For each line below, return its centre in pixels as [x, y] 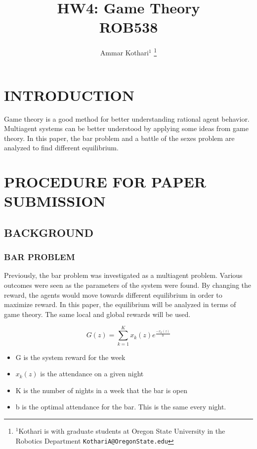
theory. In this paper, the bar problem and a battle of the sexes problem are [119, 138]
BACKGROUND [49, 232]
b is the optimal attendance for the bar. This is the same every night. [121, 407]
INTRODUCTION [69, 95]
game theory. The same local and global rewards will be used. [97, 314]
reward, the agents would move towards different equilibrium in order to [113, 294]
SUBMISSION [55, 201]
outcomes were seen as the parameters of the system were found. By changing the [128, 285]
